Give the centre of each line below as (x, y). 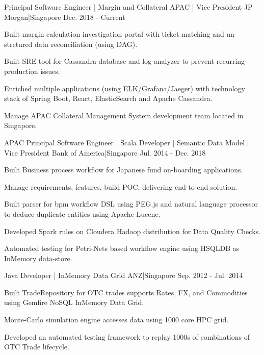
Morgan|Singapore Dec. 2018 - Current (65, 17)
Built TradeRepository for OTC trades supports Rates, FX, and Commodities (126, 292)
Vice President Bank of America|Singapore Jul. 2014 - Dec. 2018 (105, 152)
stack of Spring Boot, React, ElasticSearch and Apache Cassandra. (108, 98)
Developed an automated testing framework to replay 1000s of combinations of (127, 336)
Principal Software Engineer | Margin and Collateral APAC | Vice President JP (128, 7)
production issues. (32, 71)
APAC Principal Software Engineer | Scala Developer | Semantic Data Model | (127, 142)
